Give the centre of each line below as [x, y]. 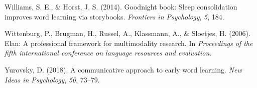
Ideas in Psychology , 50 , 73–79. [52, 79]
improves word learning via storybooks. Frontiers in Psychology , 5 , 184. [114, 16]
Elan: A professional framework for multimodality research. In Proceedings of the [129, 43]
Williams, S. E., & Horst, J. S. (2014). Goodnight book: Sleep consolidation [121, 6]
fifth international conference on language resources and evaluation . [108, 53]
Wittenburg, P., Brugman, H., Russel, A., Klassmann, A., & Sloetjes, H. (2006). [127, 33]
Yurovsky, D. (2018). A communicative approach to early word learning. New [123, 69]
